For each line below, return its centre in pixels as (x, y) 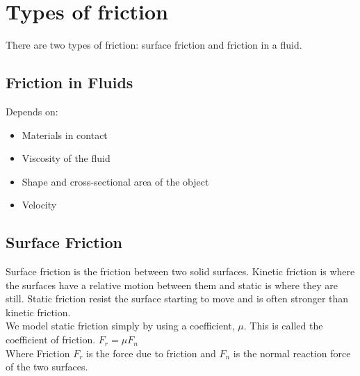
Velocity (39, 205)
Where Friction (38, 353)
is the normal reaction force (292, 353)
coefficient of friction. (51, 340)
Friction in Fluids (69, 82)
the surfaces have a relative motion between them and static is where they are (172, 285)
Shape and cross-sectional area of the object (115, 181)
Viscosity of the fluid (66, 158)
